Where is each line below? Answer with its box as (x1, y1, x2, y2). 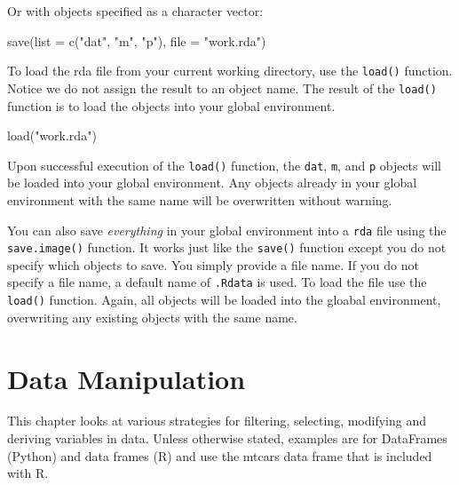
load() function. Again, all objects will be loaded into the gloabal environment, (7, 290, 441, 309)
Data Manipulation (7, 360, 246, 396)
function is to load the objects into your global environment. (7, 96, 336, 115)
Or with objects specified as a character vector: (7, 2, 264, 20)
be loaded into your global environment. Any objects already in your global (7, 173, 417, 192)
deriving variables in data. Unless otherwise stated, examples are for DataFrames (7, 429, 447, 448)
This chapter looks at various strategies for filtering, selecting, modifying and (7, 411, 427, 430)
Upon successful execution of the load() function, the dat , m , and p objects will (7, 155, 442, 174)
